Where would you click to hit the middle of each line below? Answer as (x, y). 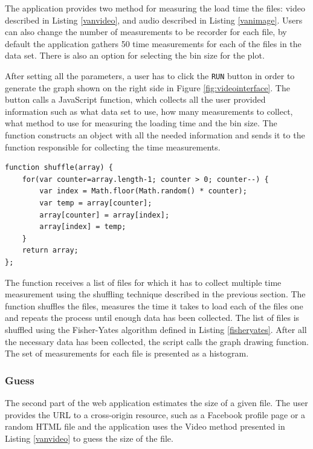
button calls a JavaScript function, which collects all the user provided (135, 99)
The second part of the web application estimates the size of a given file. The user (156, 402)
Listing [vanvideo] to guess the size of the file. (89, 438)
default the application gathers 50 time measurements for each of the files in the (153, 43)
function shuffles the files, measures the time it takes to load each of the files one (154, 305)
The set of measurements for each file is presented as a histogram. (127, 353)
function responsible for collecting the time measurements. (113, 147)
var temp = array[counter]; (96, 203)
